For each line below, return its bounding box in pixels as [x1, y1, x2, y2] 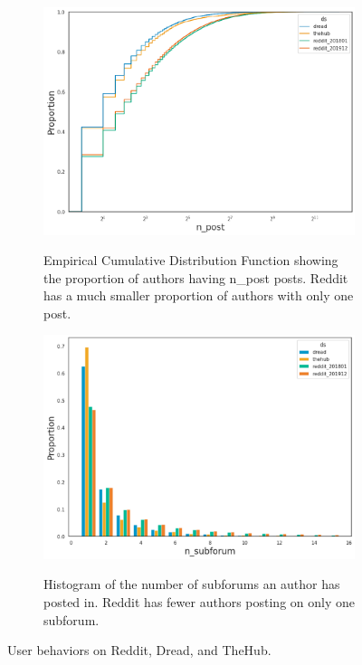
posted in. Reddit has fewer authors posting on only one [43, 592, 355, 611]
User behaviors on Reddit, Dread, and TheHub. [7, 641, 271, 660]
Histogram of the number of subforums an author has [43, 575, 340, 594]
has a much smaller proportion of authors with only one [43, 286, 354, 305]
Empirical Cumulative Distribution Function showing [43, 251, 338, 270]
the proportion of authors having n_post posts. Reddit [43, 268, 348, 287]
